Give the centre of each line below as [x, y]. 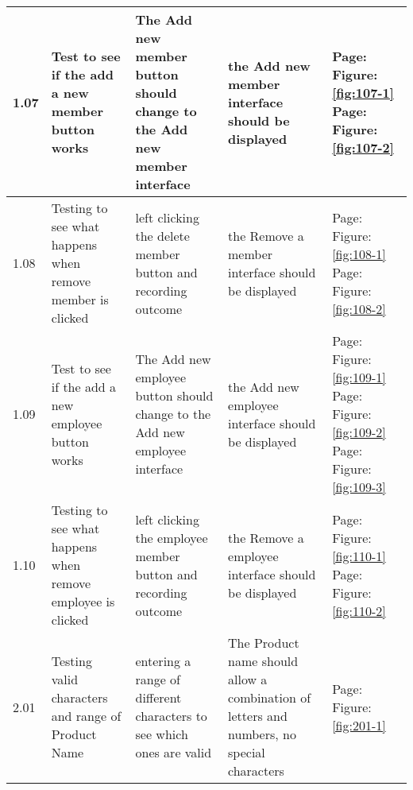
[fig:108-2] [359, 308]
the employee [172, 537]
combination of [270, 697]
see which [162, 734]
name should [263, 661]
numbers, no [262, 734]
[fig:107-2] [363, 147]
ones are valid [174, 752]
